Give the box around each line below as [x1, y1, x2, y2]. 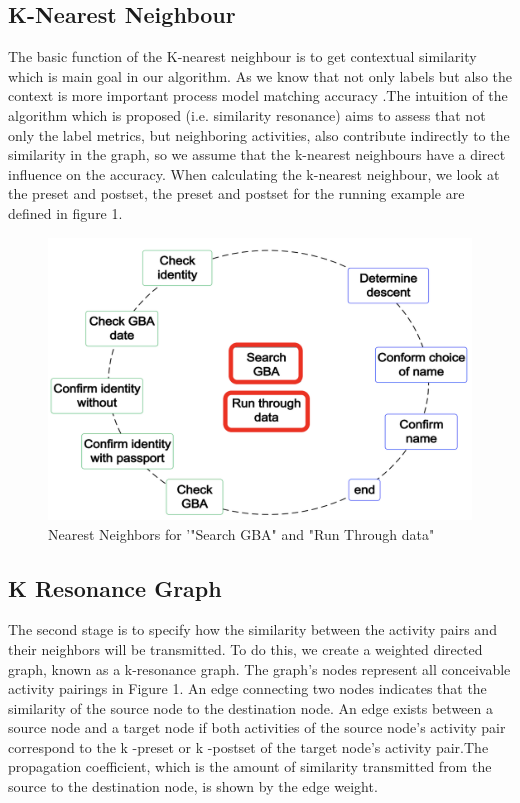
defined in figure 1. [8, 202, 123, 223]
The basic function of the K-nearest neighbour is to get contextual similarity [8, 46, 477, 67]
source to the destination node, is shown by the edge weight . [8, 776, 378, 797]
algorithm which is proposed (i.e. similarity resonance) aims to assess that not [8, 104, 486, 125]
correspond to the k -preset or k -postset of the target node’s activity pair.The [8, 736, 489, 757]
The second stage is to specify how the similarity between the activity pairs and [8, 619, 497, 640]
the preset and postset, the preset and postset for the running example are [8, 183, 465, 204]
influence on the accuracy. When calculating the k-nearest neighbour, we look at [8, 163, 500, 184]
